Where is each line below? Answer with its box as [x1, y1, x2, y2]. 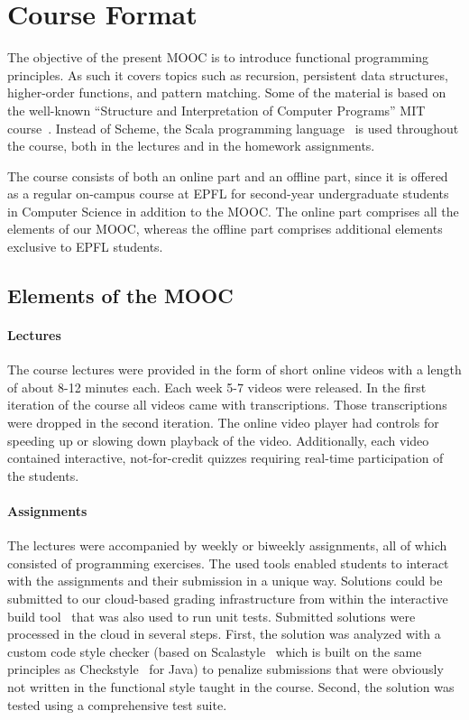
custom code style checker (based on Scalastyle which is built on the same [7, 642, 422, 660]
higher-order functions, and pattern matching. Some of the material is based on [7, 83, 446, 102]
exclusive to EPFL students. [7, 237, 163, 256]
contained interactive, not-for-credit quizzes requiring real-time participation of [7, 448, 444, 467]
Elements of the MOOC [7, 282, 234, 309]
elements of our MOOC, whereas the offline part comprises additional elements [7, 219, 443, 238]
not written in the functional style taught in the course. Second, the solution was [7, 677, 455, 696]
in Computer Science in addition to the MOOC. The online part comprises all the [7, 201, 459, 220]
